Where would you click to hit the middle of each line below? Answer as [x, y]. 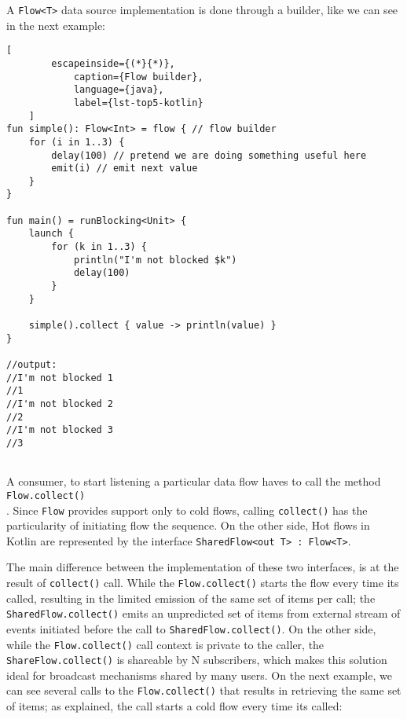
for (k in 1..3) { [99, 247]
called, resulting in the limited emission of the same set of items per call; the [191, 598]
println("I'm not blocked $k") [155, 260]
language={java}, [119, 90]
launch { [51, 234]
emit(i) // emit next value [125, 169]
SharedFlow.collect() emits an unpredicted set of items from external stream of [203, 613]
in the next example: [56, 25]
